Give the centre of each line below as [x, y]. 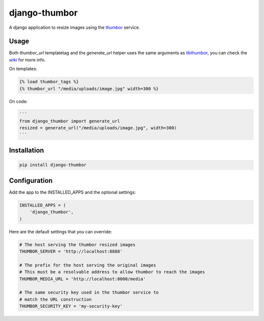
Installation [26, 150]
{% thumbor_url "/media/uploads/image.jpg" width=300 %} [89, 89]
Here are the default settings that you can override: [61, 231]
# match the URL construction [55, 299]
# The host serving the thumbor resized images [77, 244]
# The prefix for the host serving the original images [88, 265]
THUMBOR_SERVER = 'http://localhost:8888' [71, 251]
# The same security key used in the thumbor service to [89, 293]
